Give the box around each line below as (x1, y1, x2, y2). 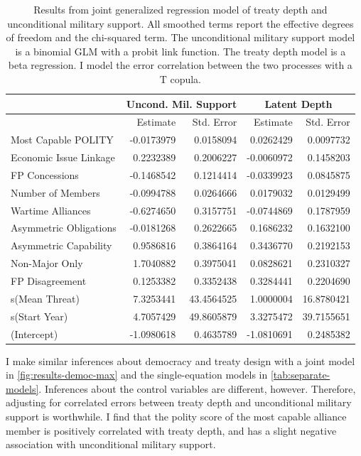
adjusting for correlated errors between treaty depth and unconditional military (6, 395, 352, 410)
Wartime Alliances (11, 202, 91, 217)
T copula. (159, 71, 202, 86)
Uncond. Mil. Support (126, 96, 237, 111)
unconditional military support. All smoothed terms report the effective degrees (7, 16, 354, 31)
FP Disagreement (11, 273, 87, 288)
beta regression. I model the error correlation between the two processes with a (8, 58, 352, 72)
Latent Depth (264, 96, 333, 111)
